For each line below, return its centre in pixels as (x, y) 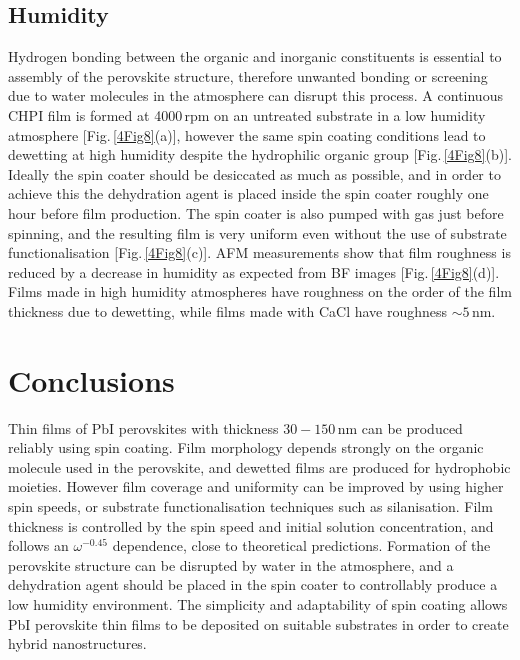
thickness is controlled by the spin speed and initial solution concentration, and (251, 525)
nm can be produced (400, 427)
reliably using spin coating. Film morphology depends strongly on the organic (246, 447)
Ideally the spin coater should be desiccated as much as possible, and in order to (254, 173)
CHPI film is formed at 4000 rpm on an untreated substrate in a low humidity (247, 114)
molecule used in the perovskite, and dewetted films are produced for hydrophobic (259, 466)
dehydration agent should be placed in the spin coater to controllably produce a (253, 584)
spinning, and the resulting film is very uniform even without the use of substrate (257, 232)
